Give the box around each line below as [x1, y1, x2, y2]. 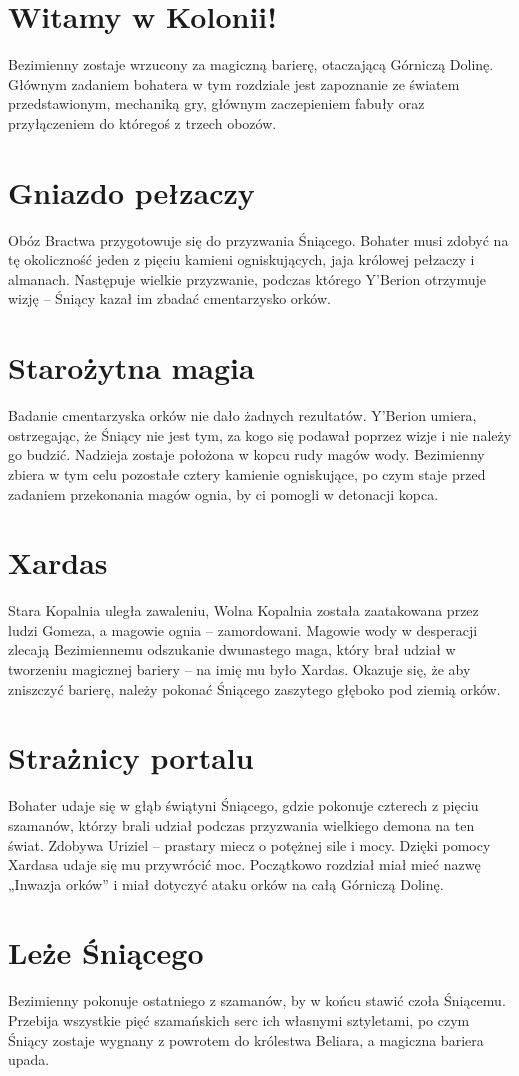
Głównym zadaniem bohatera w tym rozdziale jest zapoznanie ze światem [8, 73, 460, 94]
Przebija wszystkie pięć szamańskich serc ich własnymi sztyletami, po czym [8, 1010, 470, 1030]
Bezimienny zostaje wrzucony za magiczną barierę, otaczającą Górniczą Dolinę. [8, 54, 494, 75]
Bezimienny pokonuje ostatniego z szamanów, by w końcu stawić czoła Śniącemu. [8, 990, 506, 1011]
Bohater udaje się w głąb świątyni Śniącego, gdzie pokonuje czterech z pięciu [8, 795, 479, 816]
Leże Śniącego [8, 932, 204, 973]
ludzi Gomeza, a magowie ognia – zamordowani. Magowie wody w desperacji [8, 619, 478, 640]
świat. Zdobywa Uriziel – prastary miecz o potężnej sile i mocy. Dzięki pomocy [8, 834, 491, 855]
